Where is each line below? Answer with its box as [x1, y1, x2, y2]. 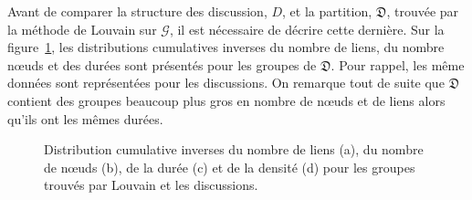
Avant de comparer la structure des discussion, [7, 2, 267, 20]
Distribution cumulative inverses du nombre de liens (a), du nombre [44, 140, 424, 159]
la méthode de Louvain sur [7, 19, 157, 38]
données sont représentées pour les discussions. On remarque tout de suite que [7, 73, 445, 92]
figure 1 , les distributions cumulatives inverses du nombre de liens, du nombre [7, 37, 445, 57]
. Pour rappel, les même [330, 55, 465, 74]
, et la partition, [282, 2, 372, 20]
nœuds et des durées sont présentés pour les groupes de [7, 55, 317, 74]
